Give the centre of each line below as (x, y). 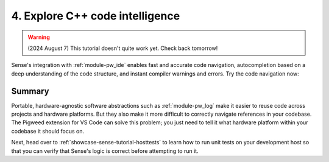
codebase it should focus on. (48, 131)
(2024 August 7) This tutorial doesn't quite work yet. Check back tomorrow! (123, 48)
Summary (30, 91)
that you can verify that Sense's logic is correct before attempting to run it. (105, 151)
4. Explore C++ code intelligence (96, 16)
